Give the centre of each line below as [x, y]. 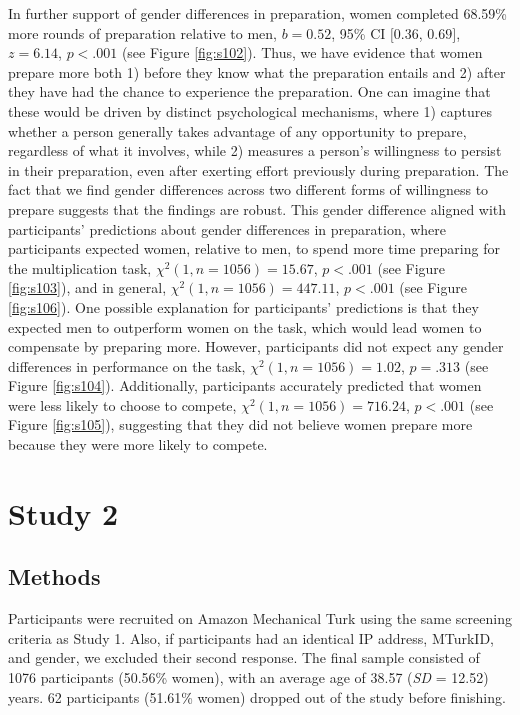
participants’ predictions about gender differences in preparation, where [227, 228]
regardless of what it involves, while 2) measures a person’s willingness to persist [255, 150]
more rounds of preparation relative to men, [143, 32]
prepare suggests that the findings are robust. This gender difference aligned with [257, 208]
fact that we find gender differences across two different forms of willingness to [248, 189]
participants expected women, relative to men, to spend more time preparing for [254, 248]
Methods [54, 576]
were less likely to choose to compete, [122, 404]
